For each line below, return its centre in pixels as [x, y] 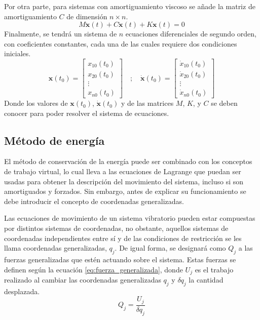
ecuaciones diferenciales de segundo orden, [191, 34]
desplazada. [22, 291]
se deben [224, 103]
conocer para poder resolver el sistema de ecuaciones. [87, 113]
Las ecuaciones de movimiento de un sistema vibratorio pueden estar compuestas [130, 218]
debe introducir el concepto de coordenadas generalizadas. [94, 201]
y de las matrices [147, 103]
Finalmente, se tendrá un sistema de [61, 34]
